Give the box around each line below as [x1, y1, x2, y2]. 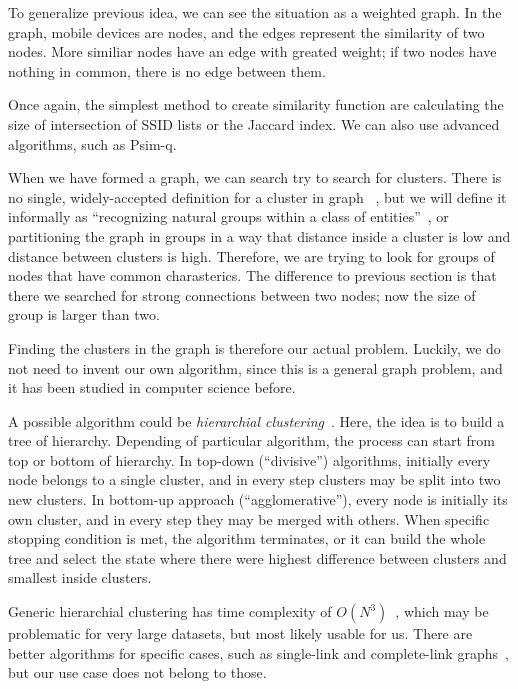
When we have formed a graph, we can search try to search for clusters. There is [8, 167, 502, 188]
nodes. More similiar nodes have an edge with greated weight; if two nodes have [8, 41, 497, 62]
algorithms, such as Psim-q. [8, 133, 177, 154]
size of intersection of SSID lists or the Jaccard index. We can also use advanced [8, 113, 500, 134]
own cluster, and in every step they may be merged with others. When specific [8, 508, 490, 529]
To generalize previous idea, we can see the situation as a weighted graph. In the [8, 2, 502, 22]
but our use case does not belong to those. [8, 662, 267, 683]
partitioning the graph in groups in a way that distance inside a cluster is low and [8, 225, 511, 246]
